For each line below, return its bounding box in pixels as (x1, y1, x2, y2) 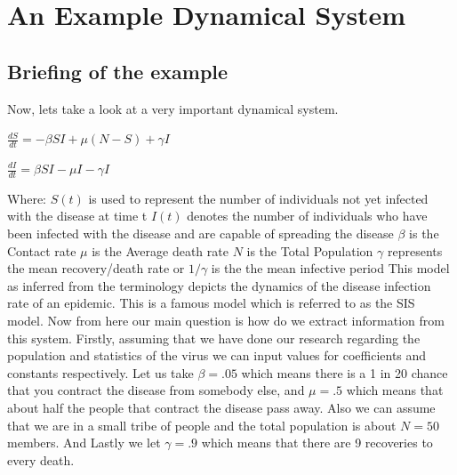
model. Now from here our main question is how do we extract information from (7, 310, 445, 329)
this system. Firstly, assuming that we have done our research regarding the (7, 328, 421, 347)
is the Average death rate (92, 241, 228, 260)
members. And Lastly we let (7, 433, 161, 452)
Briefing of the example (7, 57, 228, 85)
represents (387, 241, 443, 260)
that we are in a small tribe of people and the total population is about (7, 415, 397, 434)
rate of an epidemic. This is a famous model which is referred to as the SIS (7, 294, 415, 312)
